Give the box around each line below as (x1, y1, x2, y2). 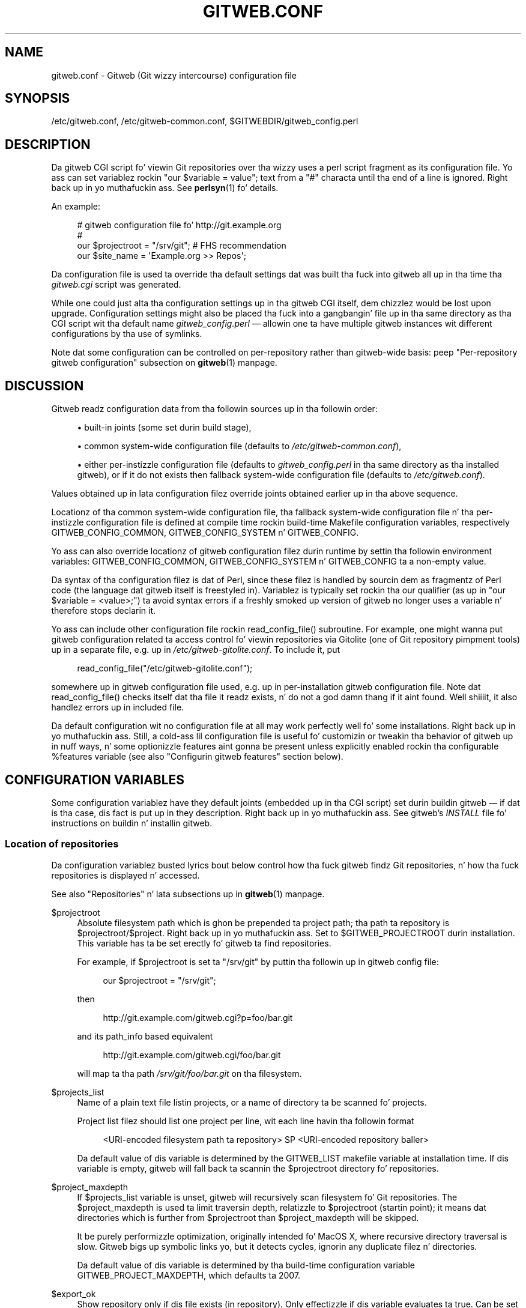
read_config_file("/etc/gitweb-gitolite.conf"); (77, 663, 253, 674)
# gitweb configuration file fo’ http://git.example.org (77, 220, 282, 231)
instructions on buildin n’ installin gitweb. (51, 817, 213, 828)
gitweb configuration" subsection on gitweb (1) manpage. (51, 357, 277, 368)
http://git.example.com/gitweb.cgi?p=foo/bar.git (103, 1012, 293, 1023)
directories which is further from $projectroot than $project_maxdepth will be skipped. (77, 1212, 419, 1223)
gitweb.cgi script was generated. (51, 279, 181, 290)
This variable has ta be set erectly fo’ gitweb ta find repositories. (77, 937, 331, 948)
